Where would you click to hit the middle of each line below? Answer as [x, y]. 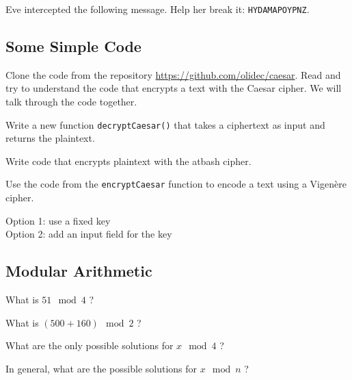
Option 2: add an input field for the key [89, 234]
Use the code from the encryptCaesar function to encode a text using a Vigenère [176, 184]
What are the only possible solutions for [90, 345]
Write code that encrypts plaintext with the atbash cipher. [128, 161]
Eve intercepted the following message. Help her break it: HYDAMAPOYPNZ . [158, 9]
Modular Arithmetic [79, 271]
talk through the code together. [71, 102]
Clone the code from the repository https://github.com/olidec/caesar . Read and [173, 74]
